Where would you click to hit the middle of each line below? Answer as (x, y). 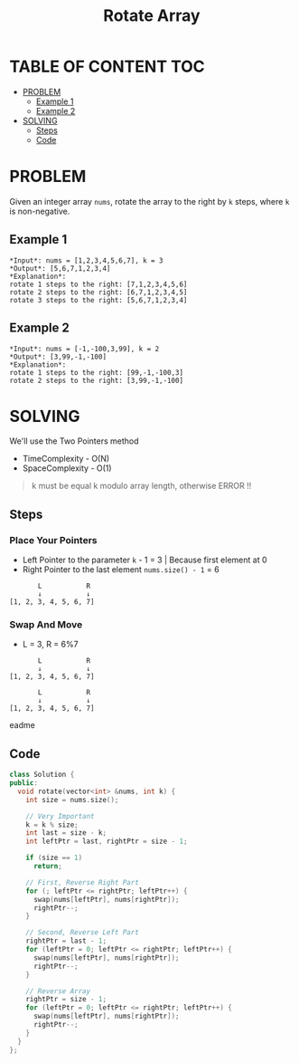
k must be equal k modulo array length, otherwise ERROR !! (141, 486)
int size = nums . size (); (72, 800)
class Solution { (42, 775)
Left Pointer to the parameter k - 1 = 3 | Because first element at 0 (145, 560)
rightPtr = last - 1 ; (66, 941)
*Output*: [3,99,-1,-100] (58, 357)
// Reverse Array (58, 991)
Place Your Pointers (53, 540)
